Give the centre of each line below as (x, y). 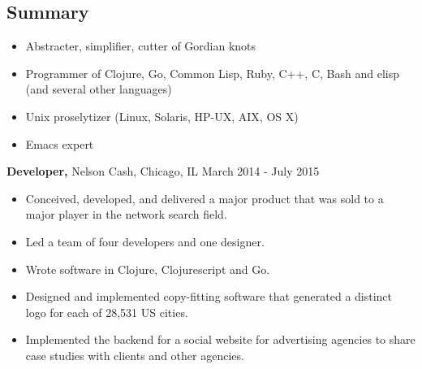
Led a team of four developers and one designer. (145, 241)
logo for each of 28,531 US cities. (107, 312)
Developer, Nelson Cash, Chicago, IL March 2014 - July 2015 (163, 171)
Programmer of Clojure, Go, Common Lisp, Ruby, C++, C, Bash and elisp (212, 73)
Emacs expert (60, 143)
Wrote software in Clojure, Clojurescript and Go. (148, 269)
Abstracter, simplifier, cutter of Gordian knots (141, 46)
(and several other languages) (99, 89)
